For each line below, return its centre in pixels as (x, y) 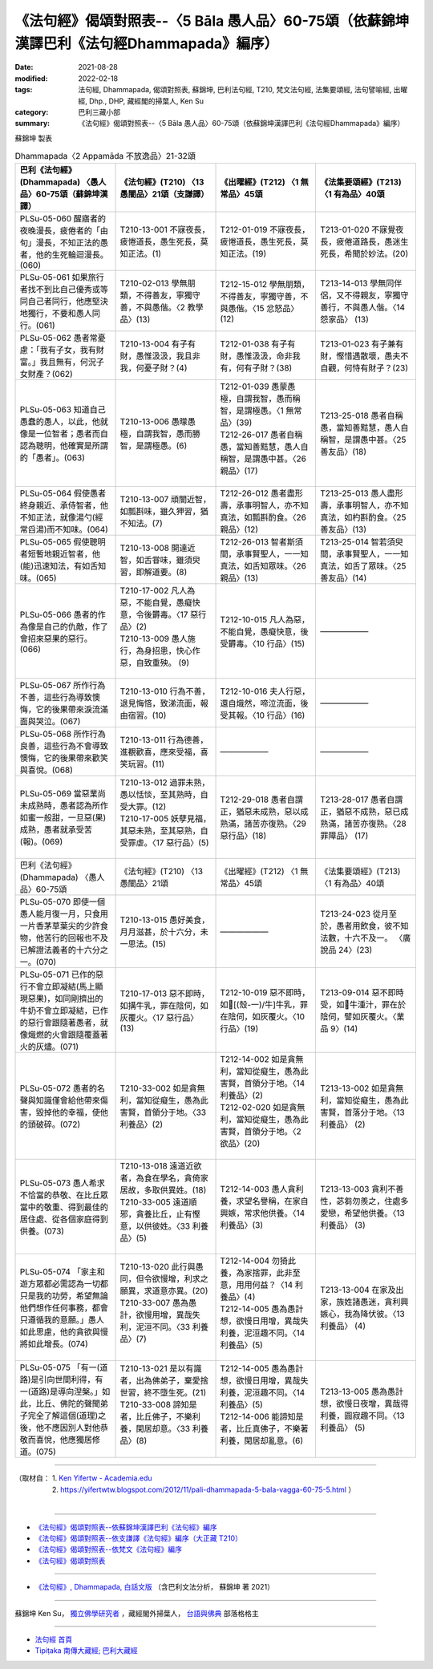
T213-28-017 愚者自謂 (361, 800)
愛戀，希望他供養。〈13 (362, 1213)
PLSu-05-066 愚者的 (59, 615)
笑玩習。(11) (142, 764)
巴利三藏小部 (99, 111)
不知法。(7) (142, 524)
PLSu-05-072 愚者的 (59, 1088)
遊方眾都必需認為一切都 (64, 1284)
